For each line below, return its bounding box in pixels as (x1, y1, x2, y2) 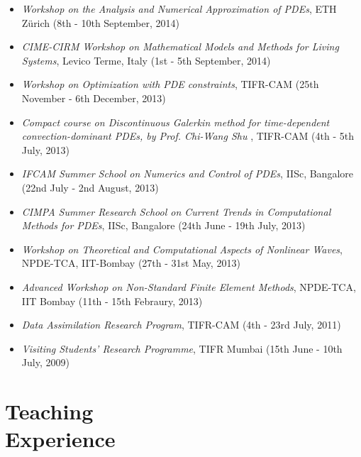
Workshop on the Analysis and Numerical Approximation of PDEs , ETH (21, 1, 337, 16)
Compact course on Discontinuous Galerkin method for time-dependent (21, 114, 330, 129)
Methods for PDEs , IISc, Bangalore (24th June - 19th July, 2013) (21, 218, 306, 233)
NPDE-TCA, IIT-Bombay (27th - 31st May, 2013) (21, 255, 240, 270)
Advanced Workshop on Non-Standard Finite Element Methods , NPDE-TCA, (21, 279, 356, 294)
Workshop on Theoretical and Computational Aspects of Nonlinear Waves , (21, 241, 343, 256)
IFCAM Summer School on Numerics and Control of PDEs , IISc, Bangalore (21, 166, 353, 181)
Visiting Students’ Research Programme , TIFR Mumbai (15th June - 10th (21, 341, 343, 356)
